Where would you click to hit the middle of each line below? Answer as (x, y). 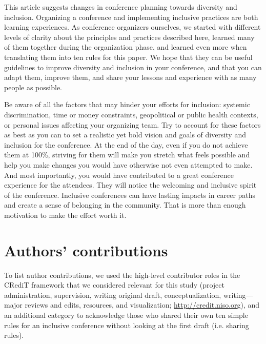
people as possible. (33, 87)
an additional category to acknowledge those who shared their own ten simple (126, 315)
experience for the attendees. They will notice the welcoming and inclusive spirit (130, 185)
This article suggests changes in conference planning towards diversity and (121, 7)
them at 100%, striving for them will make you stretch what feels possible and (127, 155)
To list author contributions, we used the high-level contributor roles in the (122, 275)
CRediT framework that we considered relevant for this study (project (114, 285)
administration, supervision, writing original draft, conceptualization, (113, 295)
